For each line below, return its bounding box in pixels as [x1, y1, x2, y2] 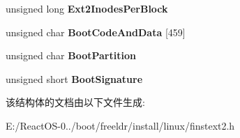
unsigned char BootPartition [6, 48, 136, 63]
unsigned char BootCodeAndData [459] [6, 24, 186, 39]
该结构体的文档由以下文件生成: [6, 95, 145, 109]
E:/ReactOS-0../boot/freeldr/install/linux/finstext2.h [6, 118, 235, 132]
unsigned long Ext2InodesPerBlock [6, 1, 168, 15]
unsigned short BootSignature [6, 71, 143, 86]
